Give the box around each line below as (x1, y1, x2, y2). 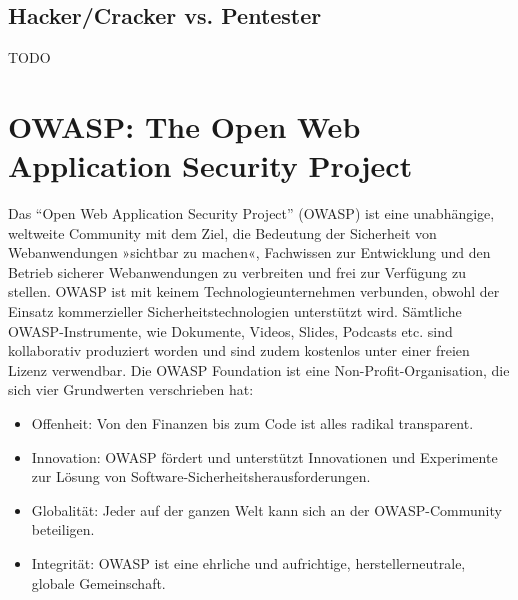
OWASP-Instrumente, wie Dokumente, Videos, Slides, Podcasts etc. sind (8, 320, 453, 341)
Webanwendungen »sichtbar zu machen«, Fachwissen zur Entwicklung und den (8, 242, 491, 263)
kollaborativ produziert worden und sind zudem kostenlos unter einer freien (8, 340, 470, 361)
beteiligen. (31, 519, 95, 540)
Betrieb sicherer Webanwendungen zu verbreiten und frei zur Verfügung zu (8, 261, 466, 282)
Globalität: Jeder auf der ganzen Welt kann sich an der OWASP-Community (31, 499, 502, 520)
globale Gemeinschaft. (31, 572, 166, 593)
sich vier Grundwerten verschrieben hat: (8, 379, 254, 400)
